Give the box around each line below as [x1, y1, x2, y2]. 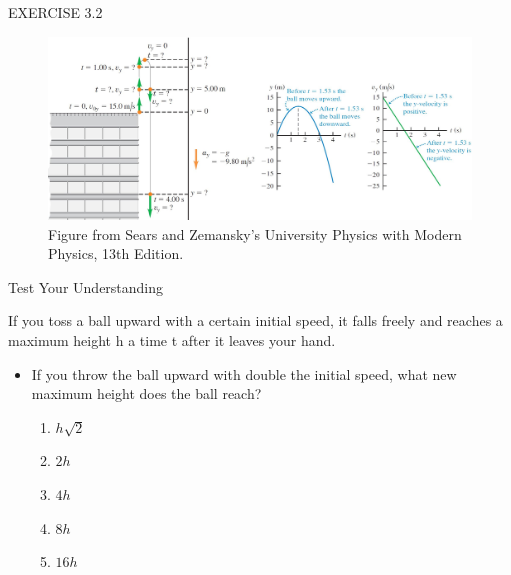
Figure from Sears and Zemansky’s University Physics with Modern [48, 223, 462, 244]
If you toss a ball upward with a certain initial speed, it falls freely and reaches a [8, 310, 503, 331]
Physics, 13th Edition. [48, 243, 184, 264]
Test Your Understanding [8, 276, 164, 297]
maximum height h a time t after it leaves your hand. [8, 329, 336, 350]
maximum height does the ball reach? [31, 383, 262, 404]
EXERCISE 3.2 [8, 2, 103, 22]
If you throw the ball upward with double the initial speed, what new [31, 363, 457, 384]
